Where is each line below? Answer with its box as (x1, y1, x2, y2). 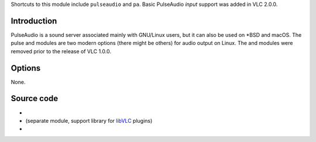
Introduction (11, 16, 57, 26)
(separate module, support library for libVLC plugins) (25, 117, 153, 124)
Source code (11, 93, 59, 103)
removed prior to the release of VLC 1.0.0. (11, 47, 111, 55)
